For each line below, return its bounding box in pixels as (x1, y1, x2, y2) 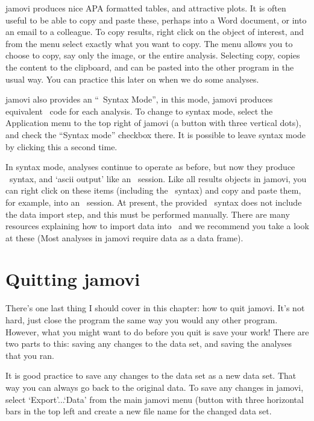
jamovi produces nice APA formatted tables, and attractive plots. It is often (5, 2, 286, 14)
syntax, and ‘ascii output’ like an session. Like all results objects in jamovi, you (9, 172, 307, 185)
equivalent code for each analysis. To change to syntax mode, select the (5, 104, 273, 117)
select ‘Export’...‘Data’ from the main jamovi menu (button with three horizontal (5, 393, 304, 405)
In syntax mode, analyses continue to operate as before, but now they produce (5, 160, 295, 173)
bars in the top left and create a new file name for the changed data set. (5, 405, 272, 417)
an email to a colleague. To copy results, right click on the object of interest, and (5, 25, 304, 38)
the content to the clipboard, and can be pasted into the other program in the (5, 60, 294, 73)
